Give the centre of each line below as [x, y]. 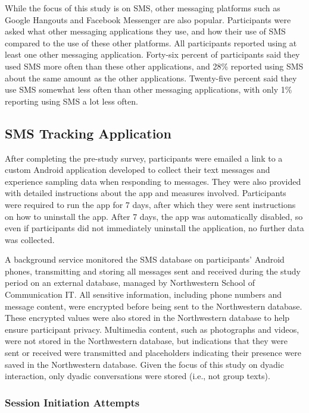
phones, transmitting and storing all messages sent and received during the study [153, 271]
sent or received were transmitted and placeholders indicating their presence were [153, 353]
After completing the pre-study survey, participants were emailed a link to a [144, 158]
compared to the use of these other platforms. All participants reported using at [151, 42]
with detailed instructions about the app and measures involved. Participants [146, 193]
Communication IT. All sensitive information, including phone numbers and [143, 294]
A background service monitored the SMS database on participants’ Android [145, 259]
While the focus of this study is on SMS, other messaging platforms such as [143, 8]
